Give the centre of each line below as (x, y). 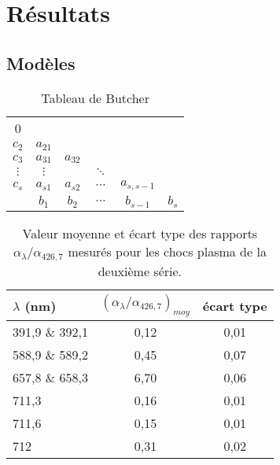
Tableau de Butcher (95, 98)
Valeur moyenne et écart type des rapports (140, 234)
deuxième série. (140, 271)
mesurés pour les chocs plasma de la (167, 252)
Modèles (41, 63)
